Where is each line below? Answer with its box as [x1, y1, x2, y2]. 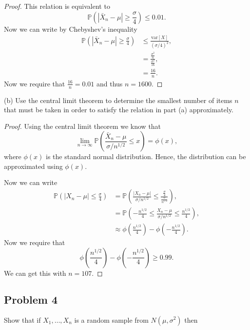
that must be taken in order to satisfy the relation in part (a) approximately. [4, 104, 234, 115]
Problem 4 [4, 291, 58, 307]
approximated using [4, 161, 63, 171]
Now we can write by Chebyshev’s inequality [4, 23, 137, 34]
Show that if [4, 314, 41, 325]
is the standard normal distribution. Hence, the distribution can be [45, 151, 246, 162]
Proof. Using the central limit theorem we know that [4, 121, 161, 131]
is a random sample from [74, 314, 149, 325]
